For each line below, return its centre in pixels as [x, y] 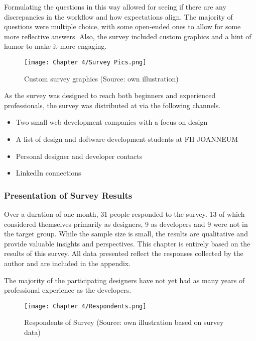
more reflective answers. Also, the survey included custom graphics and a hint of [128, 36]
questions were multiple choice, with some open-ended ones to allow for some [122, 26]
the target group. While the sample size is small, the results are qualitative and [126, 234]
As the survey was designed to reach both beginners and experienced [110, 95]
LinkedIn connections [48, 173]
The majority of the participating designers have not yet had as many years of [124, 280]
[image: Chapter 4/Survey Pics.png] [85, 62]
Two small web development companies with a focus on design [112, 122]
